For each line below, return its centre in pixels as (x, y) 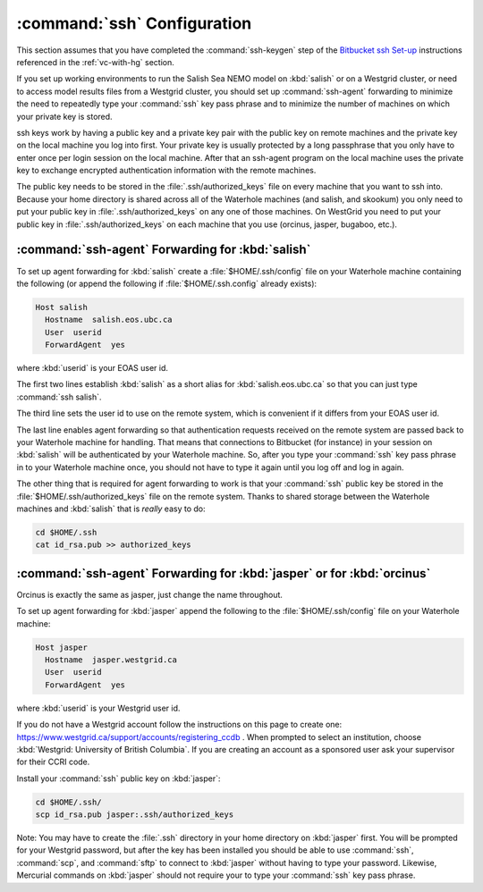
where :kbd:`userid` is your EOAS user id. (93, 368)
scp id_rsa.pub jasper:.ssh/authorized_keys (135, 815)
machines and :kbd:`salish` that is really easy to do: (111, 509)
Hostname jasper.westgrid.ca (111, 660)
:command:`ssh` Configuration (134, 23)
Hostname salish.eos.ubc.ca (109, 320)
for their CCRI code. (53, 762)
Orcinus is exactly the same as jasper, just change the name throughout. (150, 594)
